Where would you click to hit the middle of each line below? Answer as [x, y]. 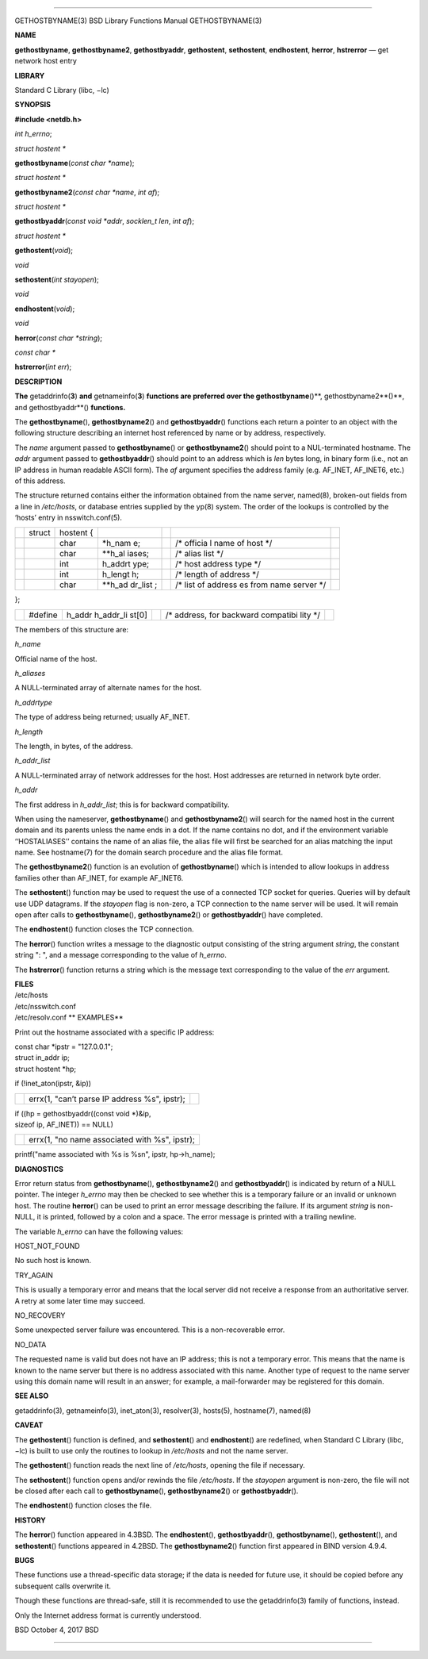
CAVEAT [29, 1425]
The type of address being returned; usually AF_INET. [102, 717]
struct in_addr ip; [42, 1058]
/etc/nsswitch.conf [46, 1006]
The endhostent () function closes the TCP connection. [104, 929]
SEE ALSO [32, 1396]
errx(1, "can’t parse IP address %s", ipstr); [107, 1099]
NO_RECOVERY [40, 1315]
